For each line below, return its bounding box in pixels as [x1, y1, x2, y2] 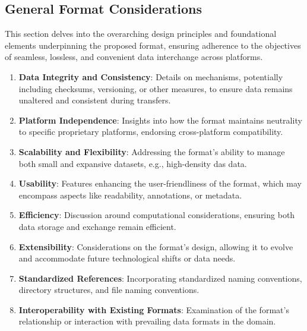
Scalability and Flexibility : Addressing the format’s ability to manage [18, 145, 285, 157]
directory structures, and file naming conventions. [18, 283, 200, 296]
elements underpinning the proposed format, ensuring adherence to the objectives [5, 39, 301, 51]
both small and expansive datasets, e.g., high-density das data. [18, 157, 247, 169]
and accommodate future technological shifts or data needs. [18, 252, 236, 264]
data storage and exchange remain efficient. [18, 220, 176, 232]
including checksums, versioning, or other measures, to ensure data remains [18, 82, 293, 94]
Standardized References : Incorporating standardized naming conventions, [18, 272, 302, 284]
